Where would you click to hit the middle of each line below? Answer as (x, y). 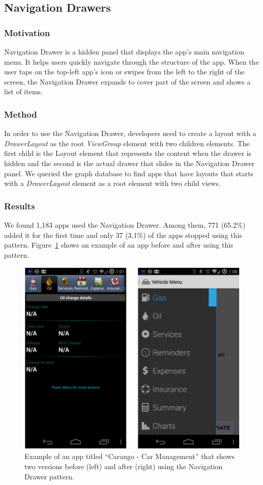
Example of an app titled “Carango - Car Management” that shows (130, 456)
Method (21, 114)
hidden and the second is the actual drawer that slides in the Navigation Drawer (129, 163)
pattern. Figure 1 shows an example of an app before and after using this (119, 245)
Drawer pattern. (49, 476)
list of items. (23, 91)
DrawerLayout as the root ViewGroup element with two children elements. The (127, 143)
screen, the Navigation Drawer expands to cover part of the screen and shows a (127, 81)
